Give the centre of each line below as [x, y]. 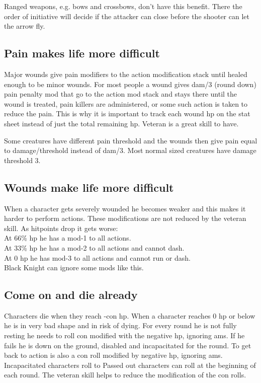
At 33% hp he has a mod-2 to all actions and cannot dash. [94, 247]
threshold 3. [22, 160]
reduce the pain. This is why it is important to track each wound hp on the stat [127, 113]
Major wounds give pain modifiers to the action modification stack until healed [126, 74]
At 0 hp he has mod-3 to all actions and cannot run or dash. [97, 257]
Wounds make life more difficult [89, 187]
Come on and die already [71, 295]
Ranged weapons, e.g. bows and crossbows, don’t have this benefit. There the [123, 6]
